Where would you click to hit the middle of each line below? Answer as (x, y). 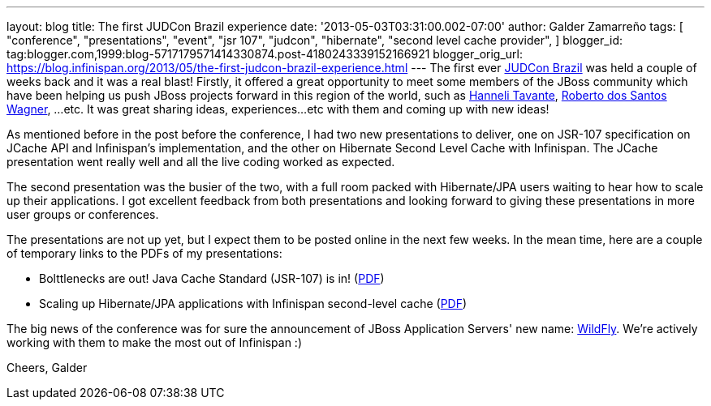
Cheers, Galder (47, 368)
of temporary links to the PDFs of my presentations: (144, 253)
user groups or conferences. (83, 214)
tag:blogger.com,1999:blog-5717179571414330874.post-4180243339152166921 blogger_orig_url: (265, 54)
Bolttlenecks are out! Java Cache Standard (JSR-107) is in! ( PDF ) (212, 278)
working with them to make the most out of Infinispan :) (154, 342)
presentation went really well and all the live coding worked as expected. (201, 162)
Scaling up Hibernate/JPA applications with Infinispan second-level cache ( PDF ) (253, 303)
